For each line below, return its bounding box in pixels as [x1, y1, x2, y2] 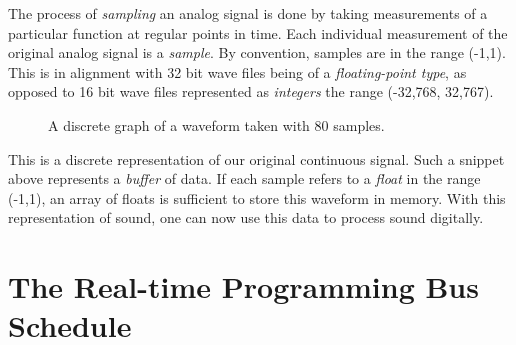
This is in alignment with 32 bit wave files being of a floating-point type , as [8, 61, 467, 82]
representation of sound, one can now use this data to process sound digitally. [8, 207, 484, 228]
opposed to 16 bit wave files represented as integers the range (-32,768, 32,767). [8, 81, 494, 102]
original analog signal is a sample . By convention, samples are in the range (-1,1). [8, 42, 506, 63]
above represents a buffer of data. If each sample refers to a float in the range [8, 168, 481, 189]
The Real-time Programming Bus [8, 266, 479, 307]
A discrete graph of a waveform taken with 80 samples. [48, 114, 385, 135]
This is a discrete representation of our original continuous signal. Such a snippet [8, 148, 505, 169]
